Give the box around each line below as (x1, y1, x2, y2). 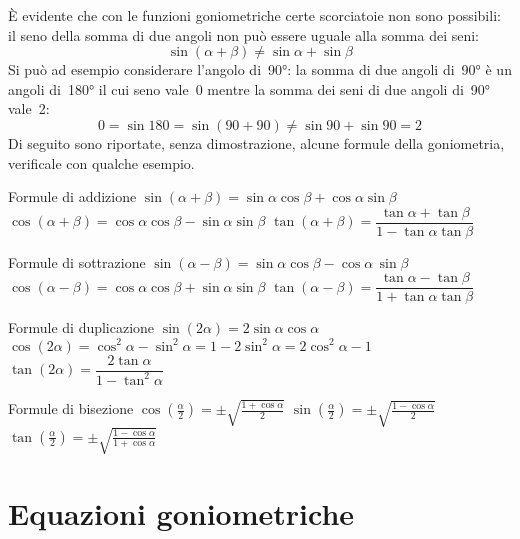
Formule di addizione (8, 186, 137, 207)
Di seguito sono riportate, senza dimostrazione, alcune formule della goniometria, (8, 132, 505, 153)
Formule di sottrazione (8, 251, 146, 272)
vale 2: (8, 98, 50, 119)
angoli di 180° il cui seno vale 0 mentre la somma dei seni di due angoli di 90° (8, 78, 491, 99)
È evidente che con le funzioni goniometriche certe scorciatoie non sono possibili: (8, 5, 501, 25)
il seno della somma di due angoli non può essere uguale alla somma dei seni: (8, 24, 480, 45)
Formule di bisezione (8, 398, 134, 419)
